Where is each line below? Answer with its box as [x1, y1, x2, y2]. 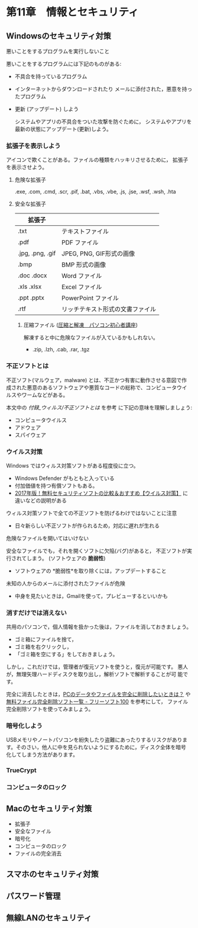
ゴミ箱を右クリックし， [14, 644, 72, 651]
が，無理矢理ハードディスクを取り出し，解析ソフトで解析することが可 [6, 671, 177, 678]
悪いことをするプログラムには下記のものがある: [6, 60, 122, 67]
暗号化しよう [6, 722, 43, 730]
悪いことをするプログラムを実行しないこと [6, 48, 110, 55]
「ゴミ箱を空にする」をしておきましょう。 [14, 651, 118, 658]
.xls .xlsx [17, 283, 42, 291]
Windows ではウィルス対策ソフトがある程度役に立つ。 [6, 462, 139, 469]
